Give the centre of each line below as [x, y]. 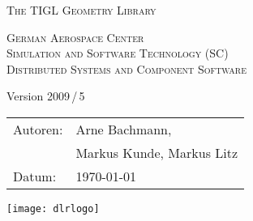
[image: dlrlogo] [53, 208]
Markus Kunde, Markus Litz [157, 152]
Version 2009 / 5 [46, 96]
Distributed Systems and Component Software [127, 68]
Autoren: [38, 129]
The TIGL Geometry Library [81, 10]
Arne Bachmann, [124, 129]
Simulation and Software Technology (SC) [118, 53]
